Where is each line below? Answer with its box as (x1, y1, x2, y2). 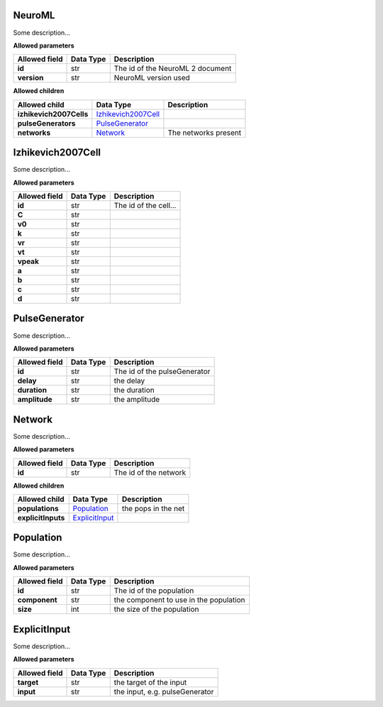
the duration (113, 385, 155, 395)
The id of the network (113, 467, 187, 477)
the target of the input (113, 677, 187, 687)
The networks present (167, 128, 242, 138)
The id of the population (113, 586, 194, 596)
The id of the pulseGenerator (113, 366, 211, 376)
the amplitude (113, 395, 160, 405)
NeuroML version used (113, 73, 191, 83)
